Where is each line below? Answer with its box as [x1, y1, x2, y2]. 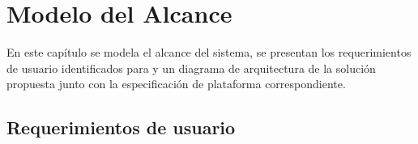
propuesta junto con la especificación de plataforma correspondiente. [6, 75, 346, 92]
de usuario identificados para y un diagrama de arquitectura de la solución [6, 59, 376, 76]
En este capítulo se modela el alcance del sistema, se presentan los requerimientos [6, 44, 412, 61]
